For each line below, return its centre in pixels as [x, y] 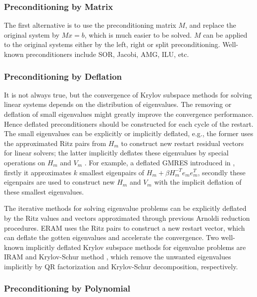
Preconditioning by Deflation [63, 76]
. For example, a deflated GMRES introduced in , [160, 162]
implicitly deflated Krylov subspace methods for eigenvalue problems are [136, 247]
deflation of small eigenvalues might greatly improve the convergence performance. [129, 114]
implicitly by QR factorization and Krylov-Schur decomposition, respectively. [121, 266]
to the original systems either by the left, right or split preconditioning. [112, 44]
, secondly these [222, 172]
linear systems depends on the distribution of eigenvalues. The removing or [118, 104]
